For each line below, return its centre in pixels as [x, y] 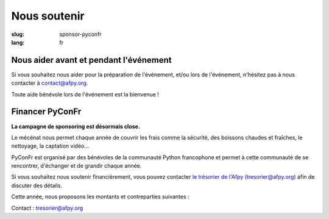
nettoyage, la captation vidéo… [50, 146]
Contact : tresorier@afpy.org [47, 208]
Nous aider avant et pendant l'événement [91, 60]
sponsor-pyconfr [80, 34]
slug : [18, 34]
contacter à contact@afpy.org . [50, 83]
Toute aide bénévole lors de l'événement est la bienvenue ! [85, 94]
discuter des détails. [37, 185]
